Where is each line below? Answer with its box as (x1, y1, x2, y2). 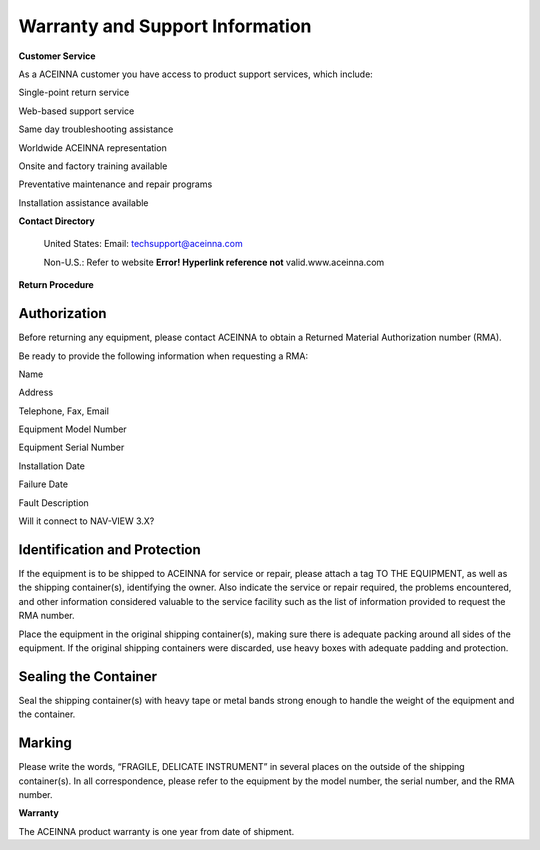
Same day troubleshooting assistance (18, 123, 174, 135)
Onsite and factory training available (18, 160, 168, 172)
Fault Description (18, 496, 89, 509)
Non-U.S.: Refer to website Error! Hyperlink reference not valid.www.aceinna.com (43, 256, 385, 268)
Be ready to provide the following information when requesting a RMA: (18, 350, 309, 362)
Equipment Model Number (18, 423, 127, 435)
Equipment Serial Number (18, 441, 125, 454)
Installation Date (18, 460, 85, 472)
